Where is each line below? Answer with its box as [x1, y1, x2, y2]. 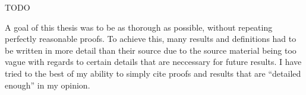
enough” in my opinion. [5, 78, 90, 91]
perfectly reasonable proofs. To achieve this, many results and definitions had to [5, 32, 296, 45]
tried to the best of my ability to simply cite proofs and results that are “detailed [5, 67, 301, 79]
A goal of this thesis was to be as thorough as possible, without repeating [5, 21, 273, 33]
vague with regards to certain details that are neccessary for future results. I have [5, 55, 302, 68]
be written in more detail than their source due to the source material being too [5, 44, 296, 56]
